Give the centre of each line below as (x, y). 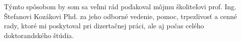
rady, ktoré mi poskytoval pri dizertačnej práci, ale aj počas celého (104, 26)
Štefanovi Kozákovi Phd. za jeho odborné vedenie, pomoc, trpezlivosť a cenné (120, 16)
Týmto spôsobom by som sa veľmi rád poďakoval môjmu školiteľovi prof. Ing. (120, 6)
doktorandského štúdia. (39, 35)
